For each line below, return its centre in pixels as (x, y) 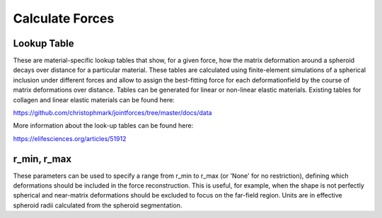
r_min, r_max (42, 159)
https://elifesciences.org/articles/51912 (70, 138)
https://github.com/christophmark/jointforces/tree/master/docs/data (112, 113)
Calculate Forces (64, 18)
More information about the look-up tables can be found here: (103, 126)
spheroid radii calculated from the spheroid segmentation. (98, 205)
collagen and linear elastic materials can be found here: (94, 99)
